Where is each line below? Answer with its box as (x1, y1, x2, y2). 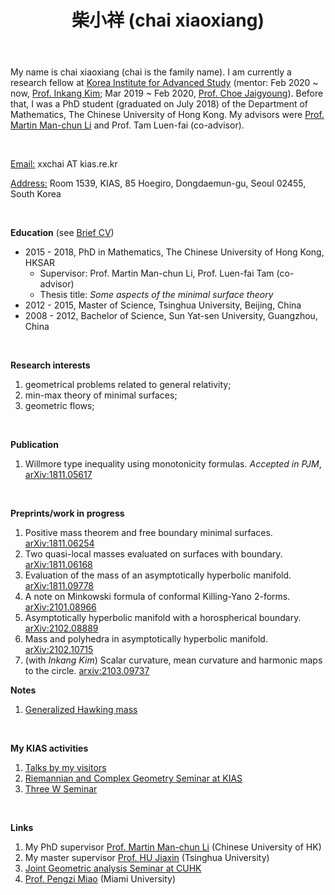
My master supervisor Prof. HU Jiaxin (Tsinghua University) (24, 852, 270, 864)
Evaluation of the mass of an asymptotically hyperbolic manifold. (24, 569, 292, 581)
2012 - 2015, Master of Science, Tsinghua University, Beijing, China (24, 299, 302, 311)
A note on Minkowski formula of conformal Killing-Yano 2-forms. (24, 591, 291, 603)
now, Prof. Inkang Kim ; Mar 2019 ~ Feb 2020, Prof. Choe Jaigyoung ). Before (10, 87, 324, 100)
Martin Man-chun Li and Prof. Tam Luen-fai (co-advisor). (10, 119, 245, 131)
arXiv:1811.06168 (24, 559, 93, 571)
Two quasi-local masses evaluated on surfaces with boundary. (24, 548, 283, 560)
